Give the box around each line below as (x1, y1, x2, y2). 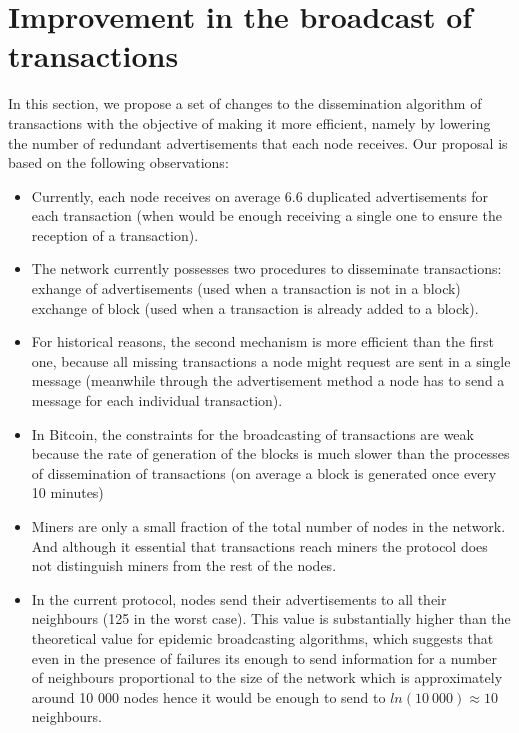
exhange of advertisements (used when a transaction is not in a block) (31, 278, 461, 299)
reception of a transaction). (31, 224, 199, 245)
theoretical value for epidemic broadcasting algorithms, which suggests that (31, 627, 494, 648)
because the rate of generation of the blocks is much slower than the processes (31, 443, 510, 464)
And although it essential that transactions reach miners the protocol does (31, 535, 488, 556)
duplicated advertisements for (307, 185, 489, 206)
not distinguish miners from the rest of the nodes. (31, 555, 337, 576)
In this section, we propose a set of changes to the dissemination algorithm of (8, 93, 482, 114)
